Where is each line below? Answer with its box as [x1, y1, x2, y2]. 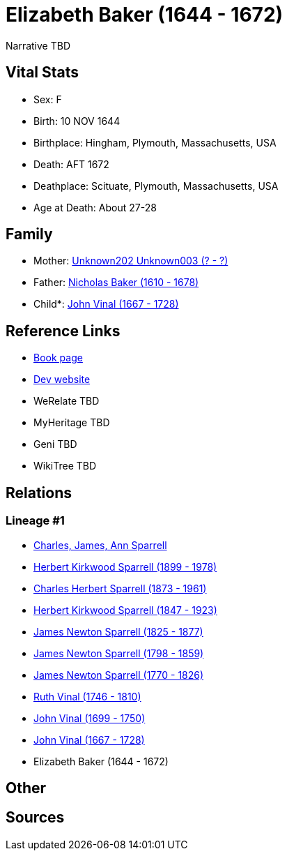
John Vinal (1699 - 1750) [33, 712, 146, 724]
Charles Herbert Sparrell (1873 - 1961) [33, 582, 207, 594]
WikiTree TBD [33, 460, 97, 472]
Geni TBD [33, 438, 77, 451]
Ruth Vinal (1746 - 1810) [33, 690, 141, 703]
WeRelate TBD [33, 395, 100, 407]
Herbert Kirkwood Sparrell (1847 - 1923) [33, 603, 217, 616]
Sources [6, 809, 65, 827]
